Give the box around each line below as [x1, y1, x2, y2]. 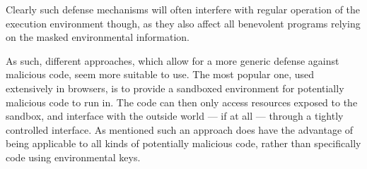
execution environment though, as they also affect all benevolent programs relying [6, 15, 361, 30]
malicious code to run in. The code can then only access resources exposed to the [6, 94, 358, 109]
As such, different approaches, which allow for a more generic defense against [6, 53, 339, 68]
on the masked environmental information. [6, 30, 190, 44]
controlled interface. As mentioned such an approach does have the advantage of [6, 122, 354, 137]
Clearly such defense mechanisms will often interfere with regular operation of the [6, 2, 361, 16]
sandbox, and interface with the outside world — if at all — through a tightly [6, 108, 344, 123]
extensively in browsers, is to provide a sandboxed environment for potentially [6, 80, 344, 95]
